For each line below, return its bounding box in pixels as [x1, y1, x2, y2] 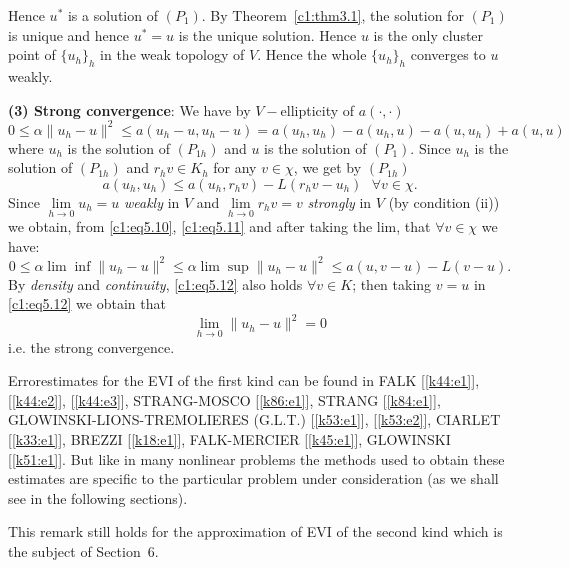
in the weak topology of [100, 44, 245, 65]
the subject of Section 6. [8, 541, 159, 562]
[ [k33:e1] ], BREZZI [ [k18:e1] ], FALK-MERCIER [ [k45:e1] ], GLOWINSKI [8, 429, 451, 450]
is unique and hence [8, 24, 130, 45]
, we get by [293, 157, 362, 178]
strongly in [307, 191, 372, 212]
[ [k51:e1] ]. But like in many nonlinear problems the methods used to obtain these [8, 448, 505, 469]
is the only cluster [373, 24, 484, 45]
